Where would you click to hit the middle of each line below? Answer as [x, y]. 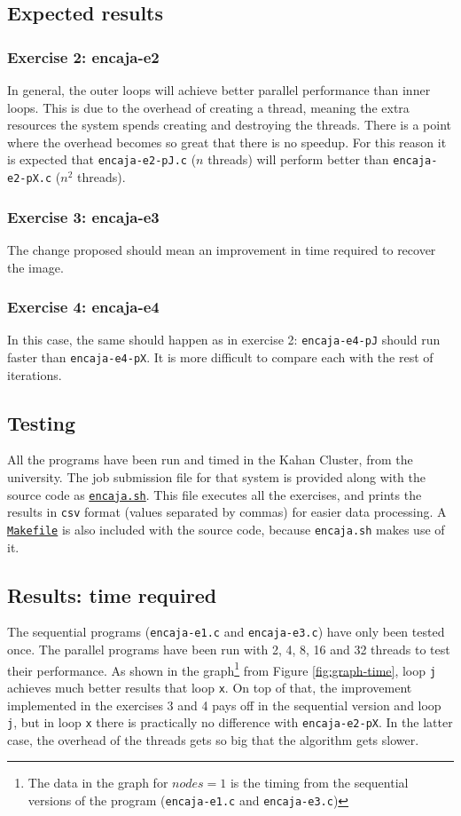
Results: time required [112, 594]
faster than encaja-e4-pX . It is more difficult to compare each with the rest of [220, 357]
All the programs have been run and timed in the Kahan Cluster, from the [210, 459]
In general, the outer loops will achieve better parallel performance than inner [219, 90]
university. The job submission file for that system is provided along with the [217, 477]
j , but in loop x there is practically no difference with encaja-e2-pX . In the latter [230, 722]
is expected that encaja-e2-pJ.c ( [102, 159]
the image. [35, 267]
